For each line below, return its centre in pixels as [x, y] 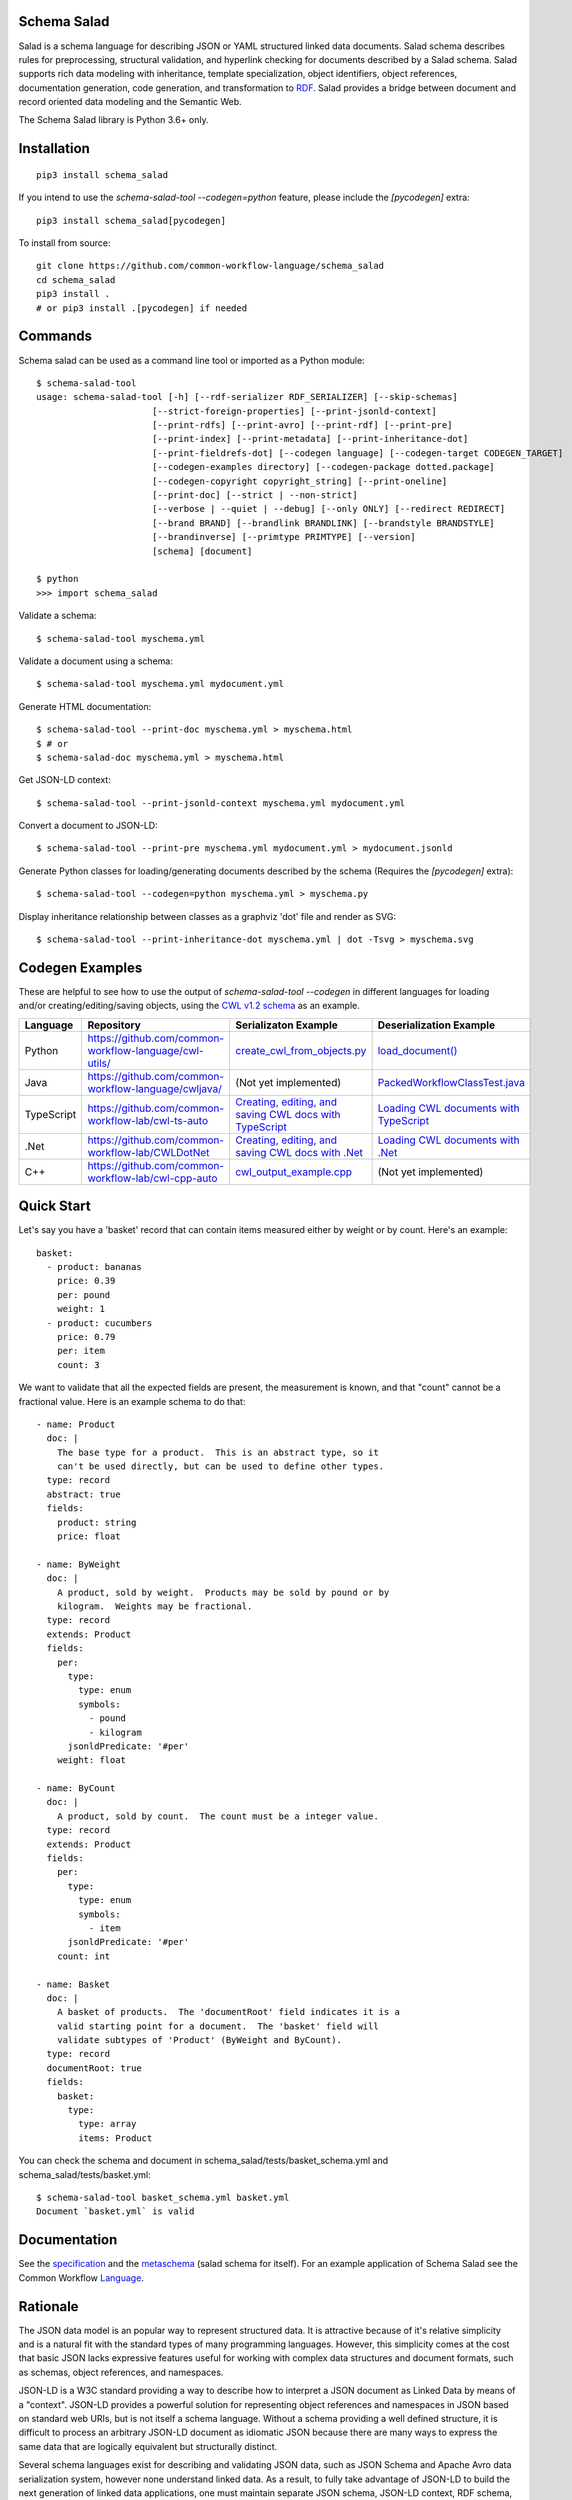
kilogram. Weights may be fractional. [154, 1606]
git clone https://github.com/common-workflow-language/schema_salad [210, 266]
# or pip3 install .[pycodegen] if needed [142, 308]
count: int [83, 1956]
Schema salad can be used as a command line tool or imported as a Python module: [191, 360]
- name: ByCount [76, 1788]
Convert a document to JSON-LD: [88, 826]
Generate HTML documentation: [85, 706]
